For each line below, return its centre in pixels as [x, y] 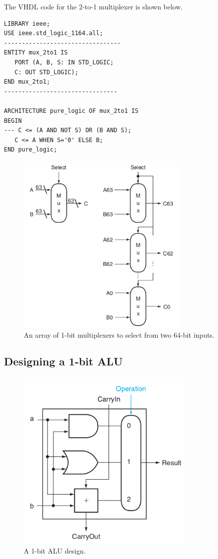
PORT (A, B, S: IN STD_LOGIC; [64, 62]
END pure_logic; [31, 150]
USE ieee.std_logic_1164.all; [54, 33]
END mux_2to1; [27, 82]
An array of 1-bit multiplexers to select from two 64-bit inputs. [119, 334]
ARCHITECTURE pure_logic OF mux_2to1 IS [71, 111]
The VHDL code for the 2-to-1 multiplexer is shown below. [93, 6]
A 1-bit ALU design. [55, 550]
